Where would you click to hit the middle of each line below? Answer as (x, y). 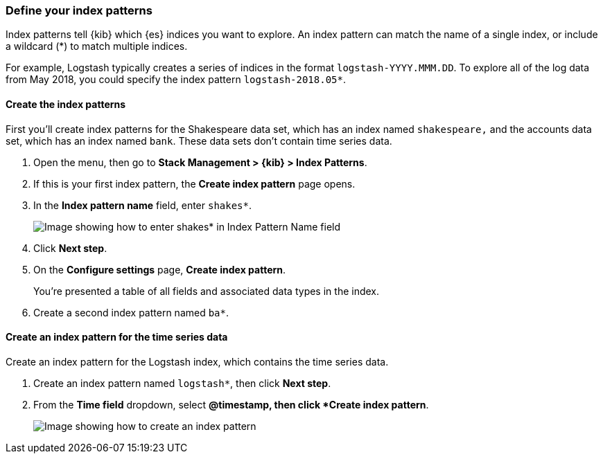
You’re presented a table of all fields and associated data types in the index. (207, 291)
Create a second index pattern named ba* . (131, 312)
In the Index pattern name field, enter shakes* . (143, 205)
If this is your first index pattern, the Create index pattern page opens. (194, 183)
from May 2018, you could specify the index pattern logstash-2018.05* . (176, 80)
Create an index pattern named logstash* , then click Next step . (182, 383)
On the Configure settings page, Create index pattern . (160, 269)
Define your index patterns (79, 10)
